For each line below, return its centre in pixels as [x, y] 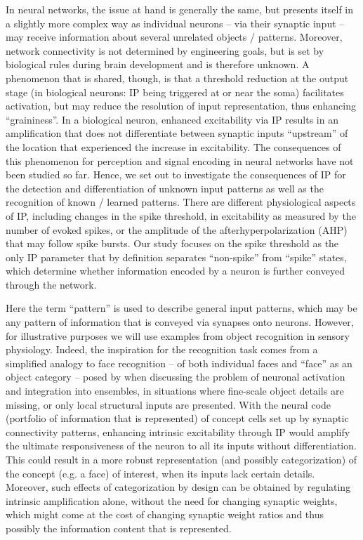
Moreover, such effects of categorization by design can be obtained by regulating [178, 487]
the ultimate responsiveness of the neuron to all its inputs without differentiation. [181, 446]
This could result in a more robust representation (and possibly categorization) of [181, 459]
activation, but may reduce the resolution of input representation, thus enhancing [181, 106]
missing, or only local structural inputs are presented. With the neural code [169, 404]
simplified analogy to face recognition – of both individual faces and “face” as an [179, 363]
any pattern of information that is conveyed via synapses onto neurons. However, [180, 322]
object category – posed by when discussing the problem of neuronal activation [176, 377]
